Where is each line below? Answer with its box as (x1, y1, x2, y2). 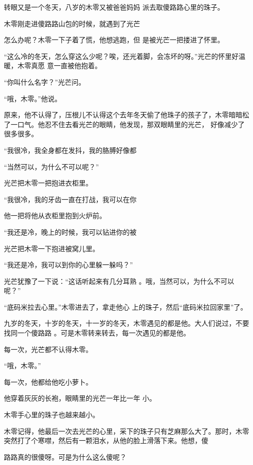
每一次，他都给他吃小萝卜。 (4, 376, 92, 387)
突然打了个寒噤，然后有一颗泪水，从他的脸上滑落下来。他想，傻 (4, 435, 208, 446)
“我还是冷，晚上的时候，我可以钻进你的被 (4, 226, 137, 237)
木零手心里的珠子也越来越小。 (4, 409, 99, 420)
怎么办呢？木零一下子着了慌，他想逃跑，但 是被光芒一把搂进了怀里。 (4, 35, 224, 45)
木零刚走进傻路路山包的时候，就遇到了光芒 (4, 18, 140, 28)
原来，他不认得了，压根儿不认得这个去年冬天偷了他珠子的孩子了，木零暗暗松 (4, 110, 249, 120)
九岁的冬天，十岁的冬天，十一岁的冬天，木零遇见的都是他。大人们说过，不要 (4, 318, 249, 328)
